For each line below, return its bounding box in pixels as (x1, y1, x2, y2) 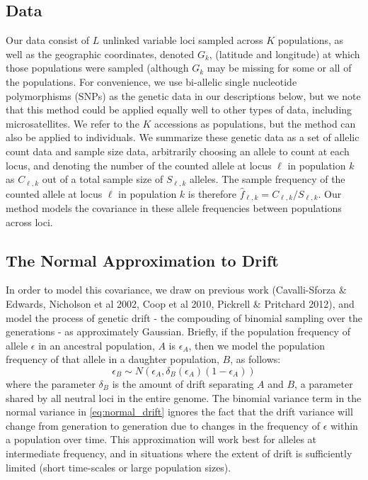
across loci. (6, 214, 53, 229)
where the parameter (6, 376, 96, 391)
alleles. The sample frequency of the (190, 172, 345, 186)
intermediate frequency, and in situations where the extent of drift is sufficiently (6, 445, 352, 460)
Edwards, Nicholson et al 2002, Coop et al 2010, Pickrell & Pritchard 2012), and (6, 296, 355, 311)
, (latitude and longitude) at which (209, 46, 360, 61)
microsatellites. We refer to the (6, 116, 139, 130)
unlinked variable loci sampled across (102, 33, 263, 48)
